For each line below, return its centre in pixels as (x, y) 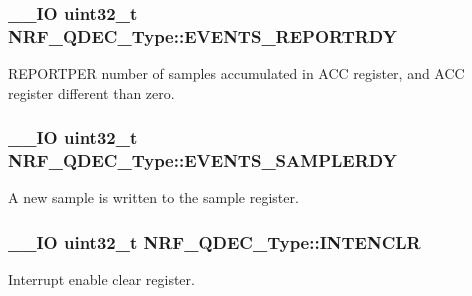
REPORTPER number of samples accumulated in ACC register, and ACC (236, 73)
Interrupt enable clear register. (101, 279)
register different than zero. (91, 92)
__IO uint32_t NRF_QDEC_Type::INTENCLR (214, 241)
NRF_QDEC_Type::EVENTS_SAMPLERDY (202, 160)
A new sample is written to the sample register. (153, 197)
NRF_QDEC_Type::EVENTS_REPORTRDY (202, 35)
